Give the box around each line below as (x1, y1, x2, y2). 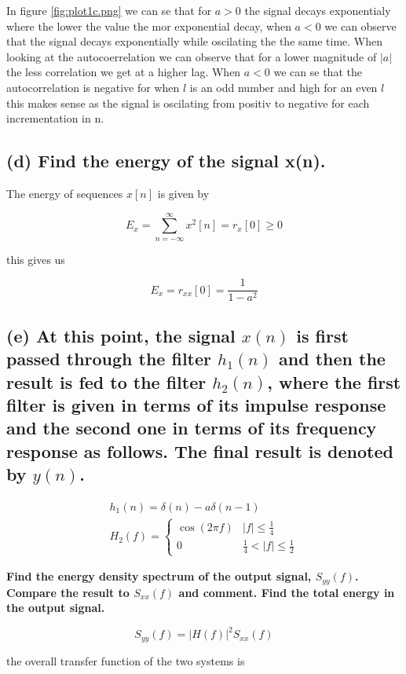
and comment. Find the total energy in (178, 584, 395, 600)
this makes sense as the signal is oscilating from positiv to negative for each (6, 94, 370, 111)
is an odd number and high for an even (189, 79, 378, 95)
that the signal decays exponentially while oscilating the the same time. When (6, 33, 383, 49)
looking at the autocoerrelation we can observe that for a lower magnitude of (6, 48, 377, 64)
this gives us (6, 251, 65, 267)
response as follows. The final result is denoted (6, 438, 393, 463)
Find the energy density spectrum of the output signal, (6, 568, 312, 584)
